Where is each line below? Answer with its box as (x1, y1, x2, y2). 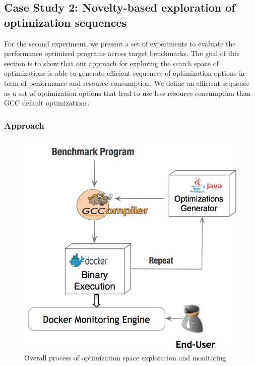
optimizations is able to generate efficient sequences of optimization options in (4, 68, 245, 78)
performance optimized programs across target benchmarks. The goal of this (4, 48, 240, 59)
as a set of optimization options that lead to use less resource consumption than (4, 87, 251, 98)
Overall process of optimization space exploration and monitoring (24, 352, 226, 363)
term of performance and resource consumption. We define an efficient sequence (4, 77, 249, 88)
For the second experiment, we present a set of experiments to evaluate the (4, 38, 236, 48)
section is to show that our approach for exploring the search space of (4, 58, 219, 68)
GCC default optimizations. (4, 97, 90, 108)
